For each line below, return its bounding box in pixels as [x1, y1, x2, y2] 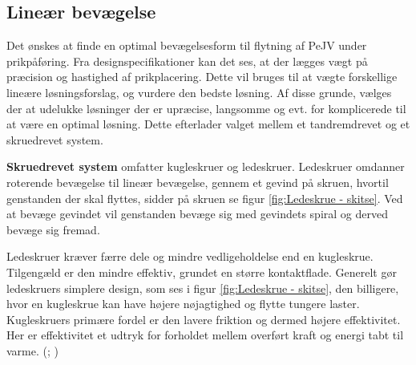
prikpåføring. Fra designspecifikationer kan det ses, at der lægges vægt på [6, 52, 368, 69]
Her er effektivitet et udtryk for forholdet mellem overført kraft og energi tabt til [6, 326, 404, 343]
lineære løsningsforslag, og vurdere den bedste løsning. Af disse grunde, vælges [6, 83, 392, 100]
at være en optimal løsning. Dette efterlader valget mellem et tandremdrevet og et [6, 116, 410, 132]
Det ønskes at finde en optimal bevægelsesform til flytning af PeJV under [6, 37, 367, 54]
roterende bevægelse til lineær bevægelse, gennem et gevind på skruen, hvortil [6, 173, 389, 190]
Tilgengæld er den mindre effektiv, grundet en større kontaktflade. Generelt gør [6, 263, 397, 280]
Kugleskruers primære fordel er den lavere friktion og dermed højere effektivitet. [6, 310, 401, 327]
